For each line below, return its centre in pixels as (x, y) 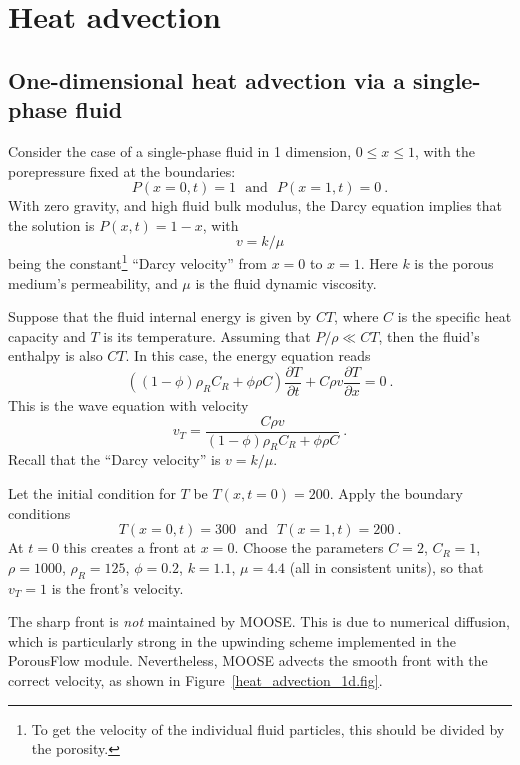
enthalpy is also (55, 355)
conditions (39, 512)
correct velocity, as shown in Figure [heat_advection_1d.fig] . (195, 680)
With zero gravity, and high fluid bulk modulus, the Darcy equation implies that (255, 205)
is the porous (454, 263)
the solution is (51, 224)
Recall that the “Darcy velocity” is (114, 459)
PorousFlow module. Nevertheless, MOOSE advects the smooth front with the (248, 660)
